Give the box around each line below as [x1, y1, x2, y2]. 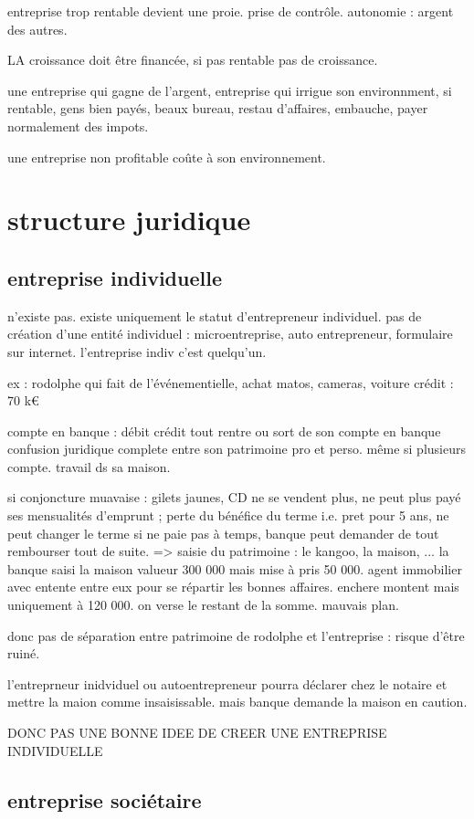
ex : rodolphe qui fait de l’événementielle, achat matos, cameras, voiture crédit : [7, 373, 454, 392]
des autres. [7, 19, 68, 38]
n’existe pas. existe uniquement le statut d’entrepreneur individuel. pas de [7, 306, 422, 325]
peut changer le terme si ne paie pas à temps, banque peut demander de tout [7, 523, 439, 542]
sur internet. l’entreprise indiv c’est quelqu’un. [7, 341, 267, 361]
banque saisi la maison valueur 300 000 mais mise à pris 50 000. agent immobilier [7, 559, 462, 578]
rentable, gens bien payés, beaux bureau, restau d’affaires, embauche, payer [7, 99, 428, 118]
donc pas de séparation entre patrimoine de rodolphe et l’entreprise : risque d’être [7, 625, 465, 645]
